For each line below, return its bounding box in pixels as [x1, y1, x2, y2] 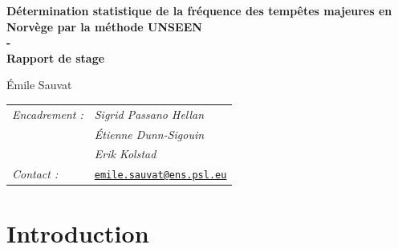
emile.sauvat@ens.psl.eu [94, 169, 227, 182]
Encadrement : [12, 105, 83, 122]
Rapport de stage [6, 49, 105, 66]
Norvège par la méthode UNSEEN [6, 18, 202, 35]
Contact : [12, 165, 59, 182]
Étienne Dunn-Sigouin [94, 125, 205, 142]
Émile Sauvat [6, 76, 72, 93]
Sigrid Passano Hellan [94, 105, 205, 122]
